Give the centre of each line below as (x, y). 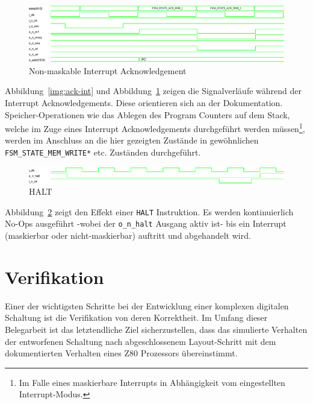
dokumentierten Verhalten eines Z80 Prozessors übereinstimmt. (121, 353)
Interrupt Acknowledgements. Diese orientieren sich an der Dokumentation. (144, 103)
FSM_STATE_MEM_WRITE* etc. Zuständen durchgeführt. (103, 152)
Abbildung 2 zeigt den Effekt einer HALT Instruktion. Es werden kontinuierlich (149, 211)
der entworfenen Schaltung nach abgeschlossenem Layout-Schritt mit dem (141, 341)
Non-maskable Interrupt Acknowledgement (108, 70)
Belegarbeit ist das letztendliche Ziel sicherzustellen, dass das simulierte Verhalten (156, 330)
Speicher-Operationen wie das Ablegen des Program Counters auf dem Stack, (147, 114)
